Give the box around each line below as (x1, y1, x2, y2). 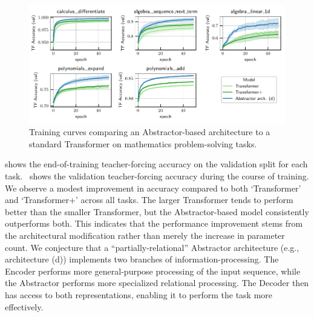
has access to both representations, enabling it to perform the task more (5, 289, 273, 301)
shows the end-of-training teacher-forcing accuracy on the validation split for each (5, 158, 308, 170)
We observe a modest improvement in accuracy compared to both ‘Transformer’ (5, 181, 301, 194)
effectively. (5, 300, 44, 313)
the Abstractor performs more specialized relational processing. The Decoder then (5, 276, 309, 289)
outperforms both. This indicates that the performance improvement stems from (5, 217, 303, 230)
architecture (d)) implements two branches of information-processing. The (5, 253, 279, 265)
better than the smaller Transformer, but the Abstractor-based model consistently (5, 205, 309, 218)
